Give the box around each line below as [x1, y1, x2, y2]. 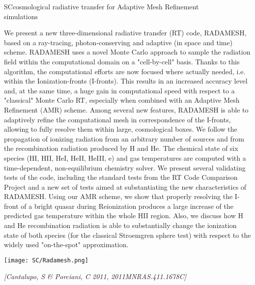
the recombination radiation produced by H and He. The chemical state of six [4, 143, 238, 153]
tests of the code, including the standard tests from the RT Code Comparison [4, 172, 238, 182]
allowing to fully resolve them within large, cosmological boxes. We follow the [4, 124, 237, 134]
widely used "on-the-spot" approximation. [4, 239, 129, 250]
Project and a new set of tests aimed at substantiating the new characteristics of [4, 181, 247, 192]
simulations [4, 11, 38, 21]
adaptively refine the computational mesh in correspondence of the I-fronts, [4, 114, 231, 124]
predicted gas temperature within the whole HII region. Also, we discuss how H [4, 210, 244, 221]
